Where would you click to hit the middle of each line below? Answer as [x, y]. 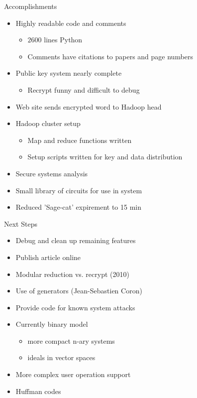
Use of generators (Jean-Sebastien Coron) [79, 291]
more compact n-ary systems [71, 340]
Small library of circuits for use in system [79, 190]
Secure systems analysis [52, 173]
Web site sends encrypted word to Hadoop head [89, 106]
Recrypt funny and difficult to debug [84, 89]
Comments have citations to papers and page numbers [110, 56]
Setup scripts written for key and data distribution [105, 157]
